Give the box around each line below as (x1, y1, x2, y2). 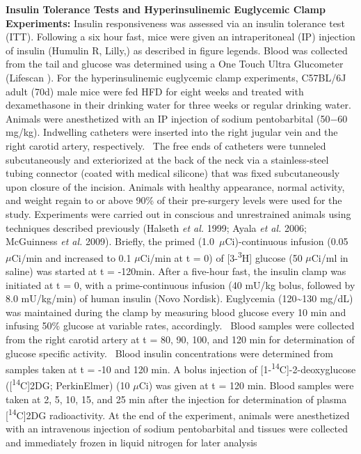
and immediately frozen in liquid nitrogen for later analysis (6, 435, 257, 450)
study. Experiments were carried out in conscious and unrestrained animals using (6, 206, 351, 221)
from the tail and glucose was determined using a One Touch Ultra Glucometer (6, 56, 344, 71)
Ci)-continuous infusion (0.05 (225, 234, 348, 249)
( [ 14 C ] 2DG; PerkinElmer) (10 (6, 376, 130, 392)
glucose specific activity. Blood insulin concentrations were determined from (6, 345, 333, 360)
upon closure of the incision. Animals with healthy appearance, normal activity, (6, 179, 345, 194)
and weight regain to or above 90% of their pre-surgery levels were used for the (6, 193, 342, 208)
